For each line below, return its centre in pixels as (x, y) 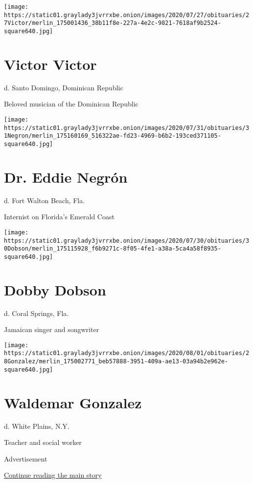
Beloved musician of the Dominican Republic (71, 104)
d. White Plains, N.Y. (37, 426)
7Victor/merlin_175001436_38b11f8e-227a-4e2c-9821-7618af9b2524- (113, 23)
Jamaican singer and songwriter (52, 329)
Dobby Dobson (55, 289)
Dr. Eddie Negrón (66, 177)
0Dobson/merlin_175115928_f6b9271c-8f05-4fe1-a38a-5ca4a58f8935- (113, 249)
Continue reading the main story (53, 475)
